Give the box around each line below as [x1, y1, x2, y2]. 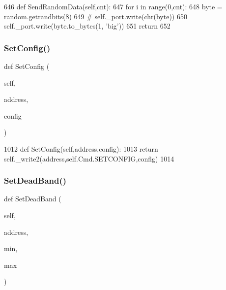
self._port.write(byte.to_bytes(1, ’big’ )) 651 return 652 [4, 21, 170, 31]
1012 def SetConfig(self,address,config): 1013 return [4, 143, 158, 154]
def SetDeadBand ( [4, 193, 61, 204]
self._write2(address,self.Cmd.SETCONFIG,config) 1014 [4, 153, 174, 163]
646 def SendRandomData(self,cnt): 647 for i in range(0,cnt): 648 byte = [4, 1, 223, 11]
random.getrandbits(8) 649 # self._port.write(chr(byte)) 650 [4, 11, 187, 21]
